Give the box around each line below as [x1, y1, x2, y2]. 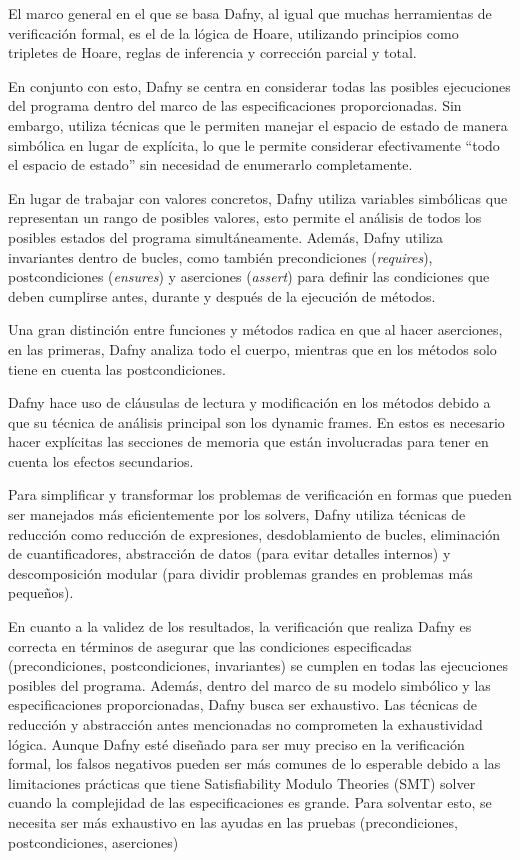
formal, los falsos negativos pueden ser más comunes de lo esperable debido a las [8, 753, 501, 774]
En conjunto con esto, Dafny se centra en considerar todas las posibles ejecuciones [8, 75, 511, 96]
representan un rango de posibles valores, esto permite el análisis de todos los [8, 207, 482, 228]
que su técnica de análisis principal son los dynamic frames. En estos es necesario [8, 411, 505, 432]
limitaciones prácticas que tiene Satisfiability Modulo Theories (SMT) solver [8, 772, 476, 793]
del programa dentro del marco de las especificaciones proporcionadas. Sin [8, 95, 462, 116]
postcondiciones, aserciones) [8, 831, 179, 852]
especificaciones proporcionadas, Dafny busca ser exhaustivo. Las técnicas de [8, 694, 477, 715]
